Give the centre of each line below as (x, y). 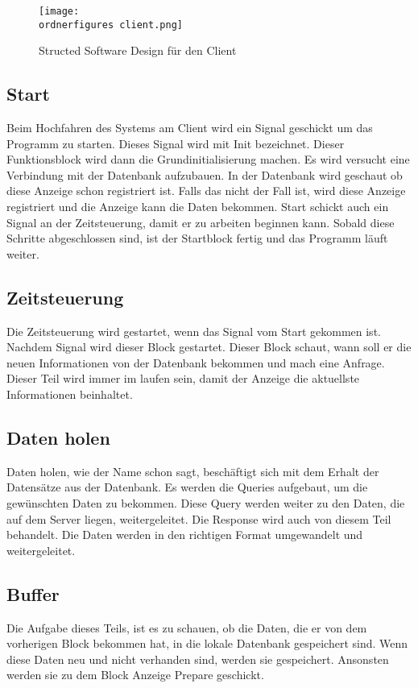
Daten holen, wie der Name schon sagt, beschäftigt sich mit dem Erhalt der (193, 471)
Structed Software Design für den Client (138, 50)
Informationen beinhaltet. (70, 394)
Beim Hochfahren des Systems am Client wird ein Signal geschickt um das (190, 128)
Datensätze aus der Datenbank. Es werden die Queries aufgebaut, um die (187, 487)
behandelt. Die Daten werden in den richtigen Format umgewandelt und (185, 535)
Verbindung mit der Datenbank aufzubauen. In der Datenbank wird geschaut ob (205, 174)
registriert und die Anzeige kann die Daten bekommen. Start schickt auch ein (198, 207)
